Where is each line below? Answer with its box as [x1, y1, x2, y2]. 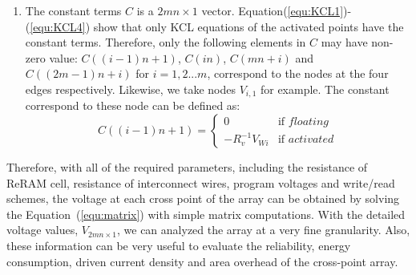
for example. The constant [260, 80, 390, 97]
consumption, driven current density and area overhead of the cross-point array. [6, 253, 398, 269]
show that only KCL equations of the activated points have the [93, 18, 404, 34]
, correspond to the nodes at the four [207, 65, 389, 82]
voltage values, [6, 221, 79, 238]
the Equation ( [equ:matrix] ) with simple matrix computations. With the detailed [6, 205, 406, 222]
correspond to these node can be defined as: [25, 97, 240, 114]
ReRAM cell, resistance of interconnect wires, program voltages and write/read [6, 174, 395, 191]
